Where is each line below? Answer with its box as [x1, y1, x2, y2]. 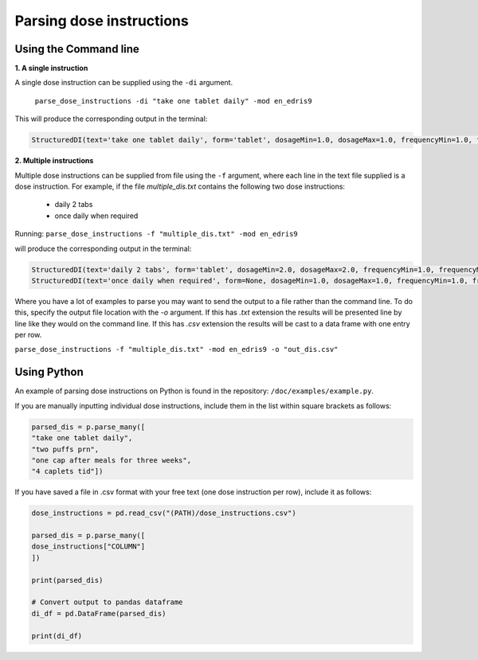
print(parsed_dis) [31, 576, 104, 584]
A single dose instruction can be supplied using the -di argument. [14, 78, 233, 88]
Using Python [14, 365, 84, 379]
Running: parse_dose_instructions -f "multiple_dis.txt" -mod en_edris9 [14, 229, 298, 239]
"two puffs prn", [31, 444, 100, 454]
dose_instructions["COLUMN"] [31, 542, 146, 551]
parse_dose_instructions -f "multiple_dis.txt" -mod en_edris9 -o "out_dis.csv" [14, 345, 339, 354]
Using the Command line [14, 42, 139, 56]
